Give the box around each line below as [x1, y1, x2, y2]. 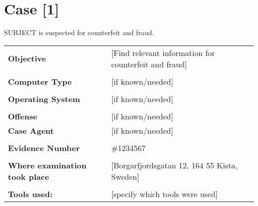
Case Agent [8, 124, 54, 136]
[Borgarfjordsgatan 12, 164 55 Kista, [111, 159, 238, 171]
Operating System [8, 93, 80, 104]
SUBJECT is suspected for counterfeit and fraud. [4, 27, 154, 38]
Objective [8, 52, 46, 64]
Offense [8, 110, 37, 122]
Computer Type [8, 75, 72, 87]
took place [8, 170, 49, 182]
